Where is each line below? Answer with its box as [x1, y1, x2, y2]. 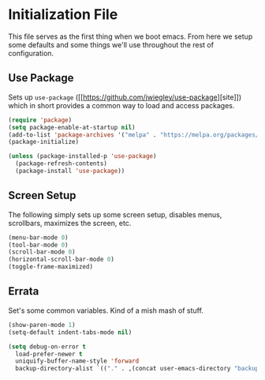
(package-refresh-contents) [15, 160, 108, 167]
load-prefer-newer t [15, 350, 83, 358]
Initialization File [8, 6, 118, 24]
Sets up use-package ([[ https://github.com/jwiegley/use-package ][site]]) [8, 92, 242, 102]
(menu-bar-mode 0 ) [8, 233, 69, 242]
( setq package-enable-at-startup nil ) [8, 123, 136, 131]
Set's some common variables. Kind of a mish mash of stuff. [8, 306, 203, 315]
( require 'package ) [8, 116, 73, 124]
